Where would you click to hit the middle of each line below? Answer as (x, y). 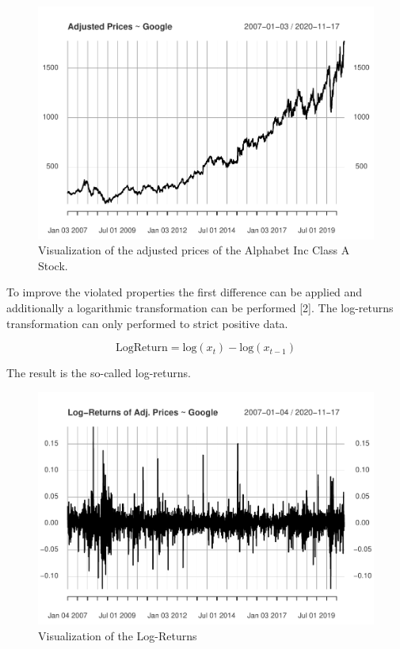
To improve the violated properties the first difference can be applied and (185, 292)
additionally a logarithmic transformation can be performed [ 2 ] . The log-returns (200, 307)
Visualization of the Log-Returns (118, 635)
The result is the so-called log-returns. (99, 373)
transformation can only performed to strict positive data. (147, 323)
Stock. (53, 265)
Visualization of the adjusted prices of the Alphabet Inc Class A (194, 250)
